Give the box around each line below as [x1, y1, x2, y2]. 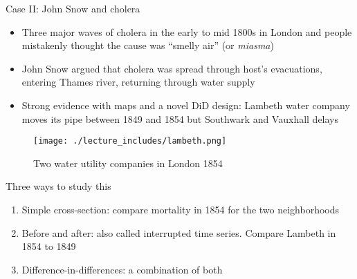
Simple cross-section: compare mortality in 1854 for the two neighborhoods [21, 202, 340, 216]
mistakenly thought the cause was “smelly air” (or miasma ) [21, 38, 274, 52]
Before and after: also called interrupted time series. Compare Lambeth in [21, 225, 336, 240]
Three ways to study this [6, 179, 111, 193]
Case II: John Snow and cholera [6, 1, 140, 15]
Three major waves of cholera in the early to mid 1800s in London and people [21, 24, 352, 39]
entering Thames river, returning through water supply [21, 75, 255, 89]
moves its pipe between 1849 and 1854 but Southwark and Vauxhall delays [21, 111, 339, 126]
